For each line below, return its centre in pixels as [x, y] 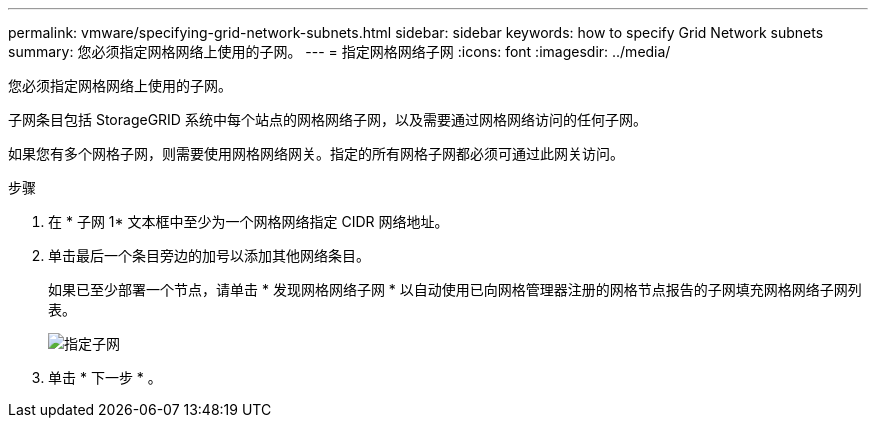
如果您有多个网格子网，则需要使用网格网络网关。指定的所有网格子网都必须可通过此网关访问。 [316, 153]
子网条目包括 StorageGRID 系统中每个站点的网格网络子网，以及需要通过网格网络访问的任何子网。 [327, 119]
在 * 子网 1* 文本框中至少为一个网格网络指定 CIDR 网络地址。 [248, 221]
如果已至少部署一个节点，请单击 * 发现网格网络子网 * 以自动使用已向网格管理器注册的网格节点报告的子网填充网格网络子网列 [455, 289]
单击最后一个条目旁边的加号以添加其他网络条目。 [209, 255]
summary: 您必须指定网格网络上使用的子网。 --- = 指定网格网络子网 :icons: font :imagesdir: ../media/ [339, 51]
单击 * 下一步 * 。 [105, 377]
